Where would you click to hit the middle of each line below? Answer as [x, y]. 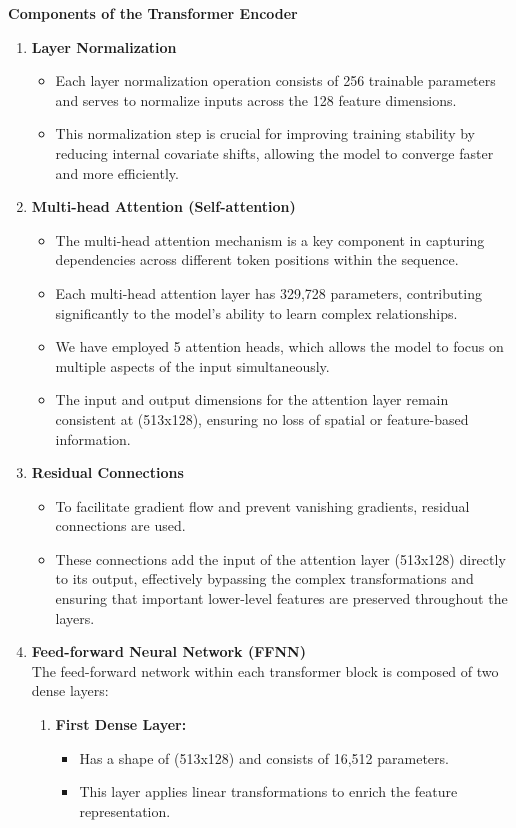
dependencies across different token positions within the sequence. [257, 259]
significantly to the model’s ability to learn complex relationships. [256, 312]
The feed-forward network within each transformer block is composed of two [265, 670]
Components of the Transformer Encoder [153, 13]
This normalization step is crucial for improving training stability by [265, 133]
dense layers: [70, 690]
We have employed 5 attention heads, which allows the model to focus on [279, 346]
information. [93, 438]
